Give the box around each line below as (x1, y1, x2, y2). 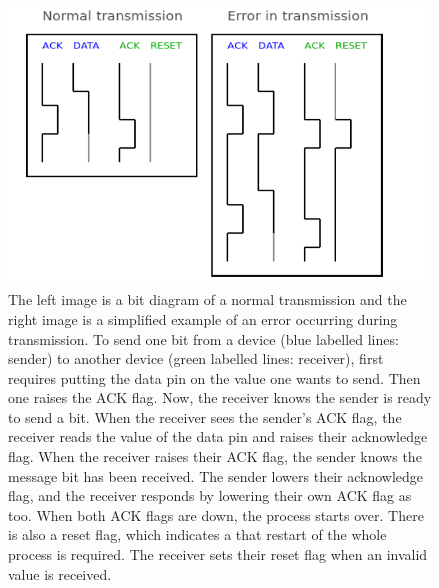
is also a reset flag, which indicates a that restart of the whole (8, 524, 387, 545)
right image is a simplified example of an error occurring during (8, 308, 398, 329)
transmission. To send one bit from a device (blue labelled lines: (8, 328, 399, 349)
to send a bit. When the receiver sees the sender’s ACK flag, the (8, 406, 402, 427)
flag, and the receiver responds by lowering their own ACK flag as (8, 485, 412, 506)
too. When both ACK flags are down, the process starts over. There (8, 504, 424, 525)
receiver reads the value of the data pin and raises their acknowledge (8, 426, 428, 447)
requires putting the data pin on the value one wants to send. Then (8, 367, 421, 388)
